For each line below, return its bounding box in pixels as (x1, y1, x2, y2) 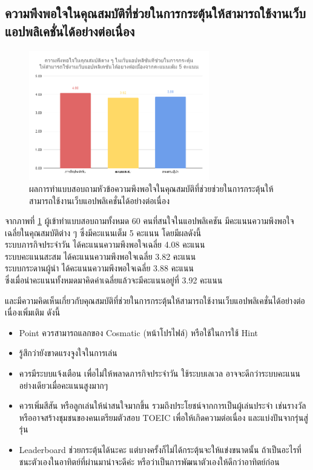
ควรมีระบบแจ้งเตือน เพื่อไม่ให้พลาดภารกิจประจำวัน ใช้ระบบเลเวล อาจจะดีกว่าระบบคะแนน (19, 367, 301, 380)
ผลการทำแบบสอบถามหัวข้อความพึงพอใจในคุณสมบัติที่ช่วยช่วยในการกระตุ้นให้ (29, 182, 274, 194)
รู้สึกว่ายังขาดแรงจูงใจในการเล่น (19, 346, 117, 359)
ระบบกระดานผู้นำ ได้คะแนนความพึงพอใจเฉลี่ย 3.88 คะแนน (5, 262, 194, 274)
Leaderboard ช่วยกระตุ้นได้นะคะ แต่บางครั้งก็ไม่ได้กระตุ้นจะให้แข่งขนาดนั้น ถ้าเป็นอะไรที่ (19, 443, 301, 456)
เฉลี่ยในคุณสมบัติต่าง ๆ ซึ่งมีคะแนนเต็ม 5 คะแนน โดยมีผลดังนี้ (5, 226, 202, 239)
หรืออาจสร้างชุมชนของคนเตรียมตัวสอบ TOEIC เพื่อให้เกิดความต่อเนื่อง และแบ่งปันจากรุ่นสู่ (19, 411, 308, 423)
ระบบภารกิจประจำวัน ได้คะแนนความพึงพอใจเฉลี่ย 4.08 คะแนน (5, 238, 205, 251)
